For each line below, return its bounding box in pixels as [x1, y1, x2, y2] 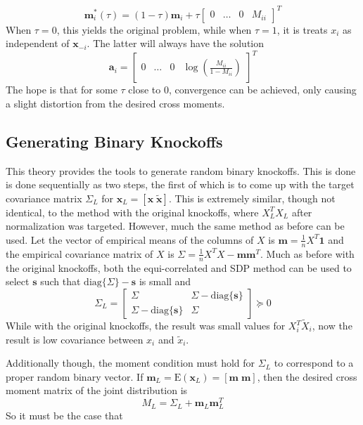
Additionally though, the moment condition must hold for [6, 355, 255, 370]
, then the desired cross [257, 369, 357, 384]
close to [128, 82, 161, 97]
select [6, 274, 30, 289]
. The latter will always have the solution [87, 36, 265, 51]
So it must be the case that [6, 408, 123, 423]
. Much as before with [260, 246, 355, 261]
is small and [139, 274, 191, 289]
